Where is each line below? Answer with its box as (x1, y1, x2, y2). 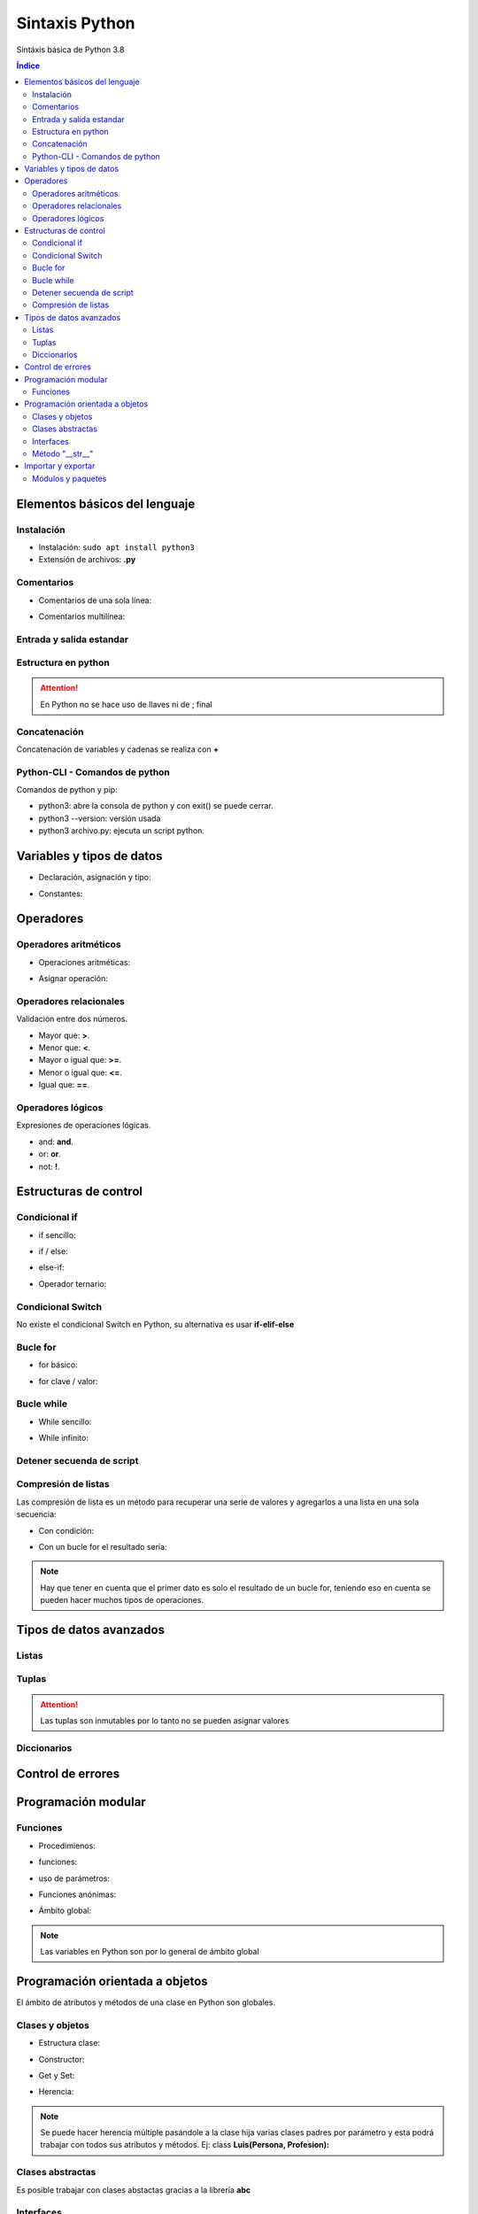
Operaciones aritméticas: (38, 956, 131, 967)
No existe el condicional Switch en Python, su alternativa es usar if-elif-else (16, 1319, 295, 1329)
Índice (16, 60, 40, 71)
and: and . (38, 1136, 74, 1147)
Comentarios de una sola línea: (38, 594, 152, 606)
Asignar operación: (38, 973, 108, 984)
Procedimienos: (38, 1840, 96, 1851)
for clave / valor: (38, 1375, 98, 1386)
